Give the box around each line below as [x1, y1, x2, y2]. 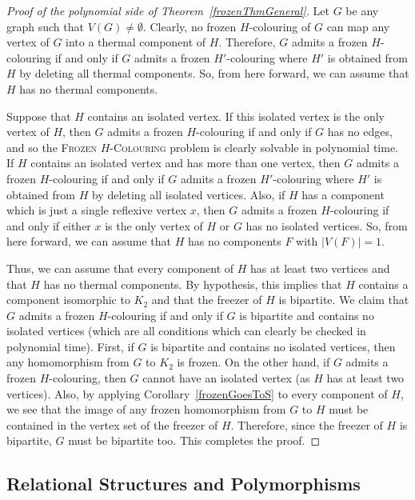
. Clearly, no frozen [142, 18, 237, 34]
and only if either [6, 217, 91, 234]
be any [345, 2, 379, 18]
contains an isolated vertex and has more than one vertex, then [30, 154, 341, 171]
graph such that [6, 18, 84, 34]
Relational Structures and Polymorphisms [6, 471, 361, 496]
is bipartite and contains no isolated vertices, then [150, 338, 396, 354]
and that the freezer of [151, 291, 262, 308]
